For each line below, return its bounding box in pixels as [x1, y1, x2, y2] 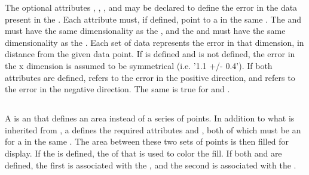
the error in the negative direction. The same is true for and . [5, 83, 230, 95]
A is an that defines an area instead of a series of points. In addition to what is [5, 112, 295, 124]
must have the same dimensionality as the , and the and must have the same [5, 24, 286, 37]
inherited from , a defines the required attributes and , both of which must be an [5, 123, 301, 136]
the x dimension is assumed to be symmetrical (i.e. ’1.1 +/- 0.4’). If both [5, 59, 273, 71]
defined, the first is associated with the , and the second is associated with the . [5, 158, 296, 171]
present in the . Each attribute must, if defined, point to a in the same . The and [5, 12, 301, 25]
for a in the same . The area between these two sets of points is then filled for [5, 135, 289, 148]
